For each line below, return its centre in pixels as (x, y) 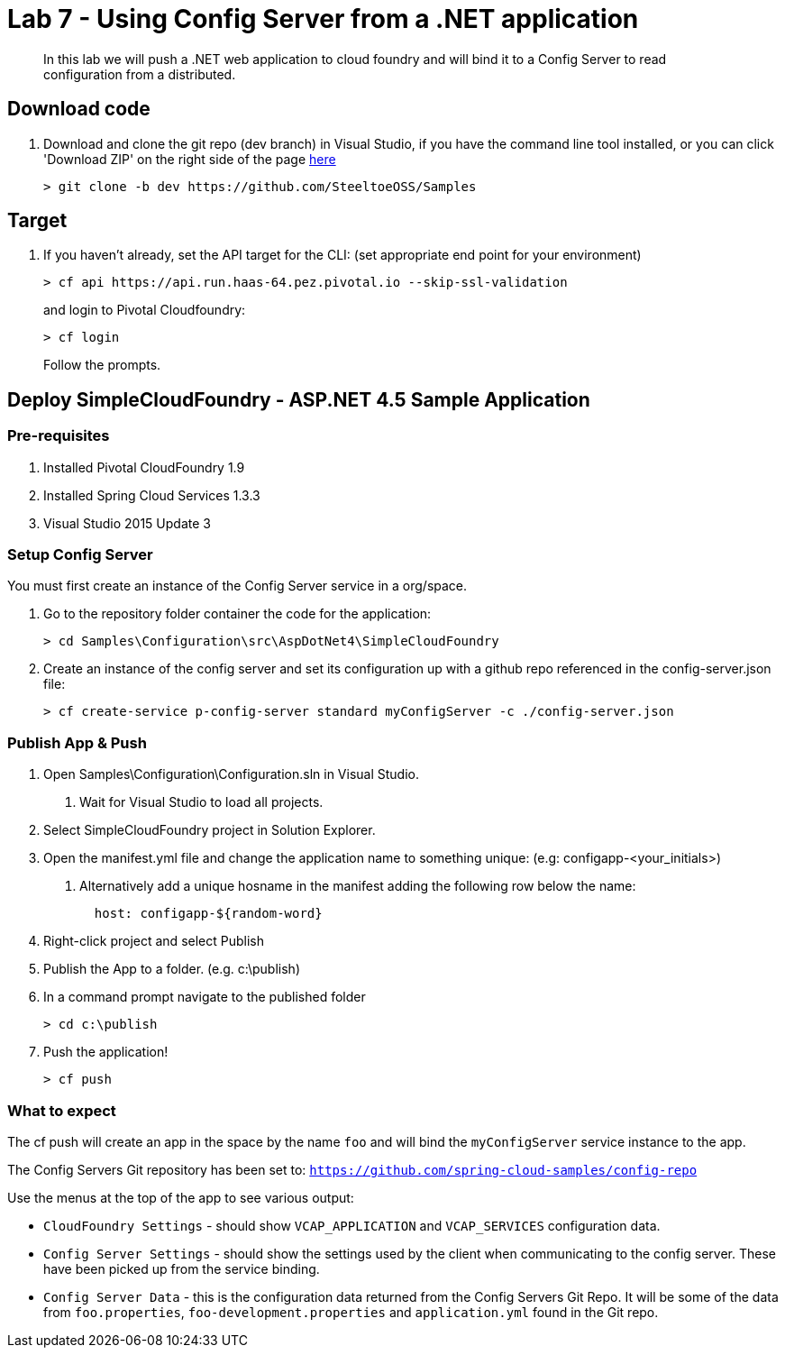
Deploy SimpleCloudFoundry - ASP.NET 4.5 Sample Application (299, 399)
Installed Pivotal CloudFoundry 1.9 (144, 467)
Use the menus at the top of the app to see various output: (181, 1197)
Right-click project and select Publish (154, 941)
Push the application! (106, 1052)
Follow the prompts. (102, 365)
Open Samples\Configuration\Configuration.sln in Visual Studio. (232, 774)
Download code (79, 109)
